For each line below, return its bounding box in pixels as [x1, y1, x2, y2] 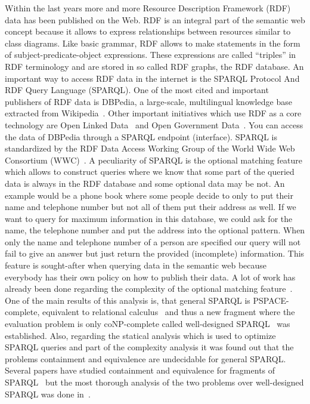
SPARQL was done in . [5, 387, 91, 400]
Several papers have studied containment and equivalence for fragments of [5, 364, 275, 377]
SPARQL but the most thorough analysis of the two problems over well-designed [5, 376, 304, 388]
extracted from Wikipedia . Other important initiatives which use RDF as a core [5, 107, 302, 119]
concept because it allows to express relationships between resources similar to [5, 25, 291, 38]
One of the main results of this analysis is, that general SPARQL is [5, 294, 250, 306]
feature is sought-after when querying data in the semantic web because [5, 259, 267, 272]
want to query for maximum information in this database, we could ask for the [5, 212, 293, 224]
